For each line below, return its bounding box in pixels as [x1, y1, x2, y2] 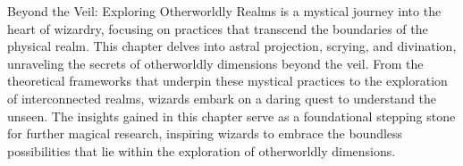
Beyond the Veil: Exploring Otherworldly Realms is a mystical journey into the [7, 2, 442, 20]
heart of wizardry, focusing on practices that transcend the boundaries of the [7, 19, 428, 37]
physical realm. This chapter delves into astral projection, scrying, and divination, [7, 37, 457, 55]
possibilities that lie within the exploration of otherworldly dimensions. [7, 141, 396, 160]
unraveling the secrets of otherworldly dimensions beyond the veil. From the [7, 54, 424, 72]
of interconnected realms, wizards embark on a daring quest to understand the [7, 88, 437, 107]
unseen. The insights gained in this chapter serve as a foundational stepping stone [7, 106, 456, 125]
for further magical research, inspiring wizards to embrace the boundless [7, 124, 403, 143]
